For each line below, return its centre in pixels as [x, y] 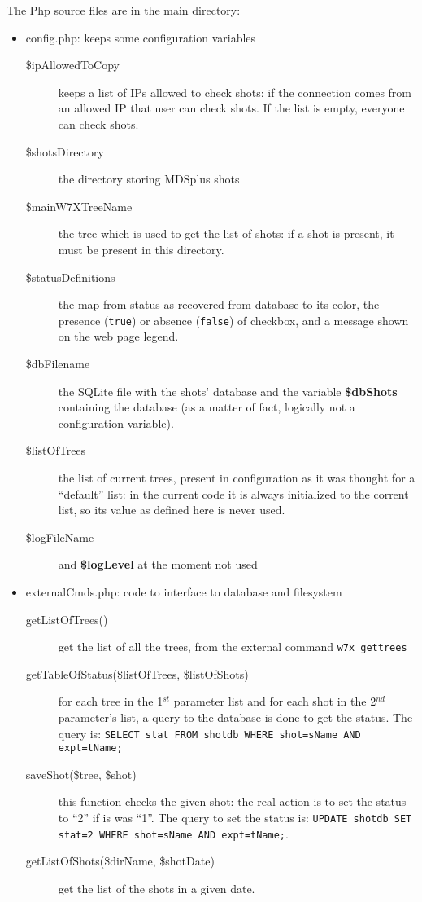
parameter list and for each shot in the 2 [275, 701]
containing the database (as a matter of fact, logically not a [207, 407]
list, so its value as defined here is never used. [172, 510]
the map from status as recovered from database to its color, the [219, 304]
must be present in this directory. [141, 249]
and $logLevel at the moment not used [158, 564]
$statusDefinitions [70, 277]
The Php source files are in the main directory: [124, 10]
